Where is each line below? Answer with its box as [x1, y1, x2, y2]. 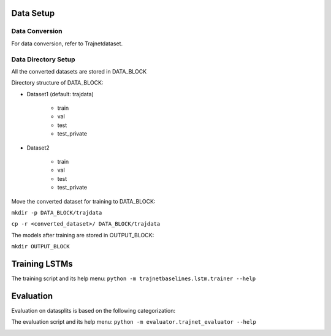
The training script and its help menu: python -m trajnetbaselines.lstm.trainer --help [11, 275, 256, 282]
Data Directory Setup [11, 55, 76, 64]
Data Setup [11, 8, 55, 18]
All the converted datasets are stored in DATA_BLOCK [11, 67, 147, 75]
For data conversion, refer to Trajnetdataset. [11, 40, 123, 47]
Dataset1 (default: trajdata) [26, 90, 94, 97]
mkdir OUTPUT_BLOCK [11, 243, 70, 250]
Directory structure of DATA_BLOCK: [11, 79, 104, 86]
